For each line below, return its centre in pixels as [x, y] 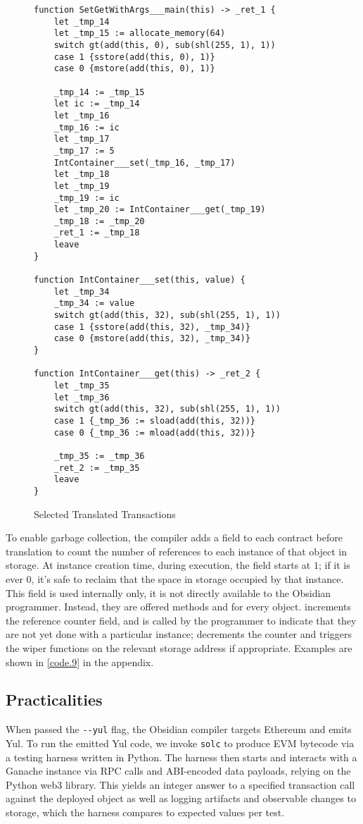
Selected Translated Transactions [105, 514]
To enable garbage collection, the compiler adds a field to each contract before [174, 537]
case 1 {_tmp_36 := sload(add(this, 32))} [154, 420]
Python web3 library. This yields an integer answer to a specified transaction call [180, 784]
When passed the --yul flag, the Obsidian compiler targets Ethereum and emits [179, 729]
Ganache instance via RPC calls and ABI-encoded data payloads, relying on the [178, 771]
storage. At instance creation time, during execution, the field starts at [158, 565]
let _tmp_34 [82, 291]
